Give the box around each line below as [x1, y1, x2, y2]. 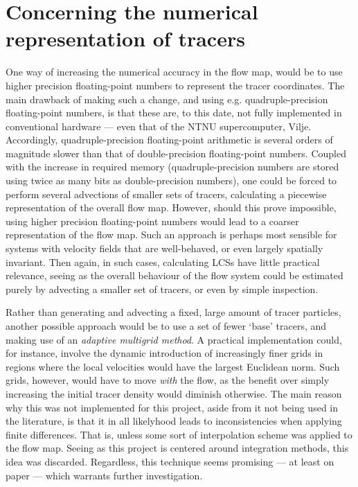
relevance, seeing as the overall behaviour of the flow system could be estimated [6, 268, 343, 283]
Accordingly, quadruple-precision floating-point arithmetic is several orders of [6, 132, 333, 147]
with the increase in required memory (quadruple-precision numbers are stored [6, 159, 339, 174]
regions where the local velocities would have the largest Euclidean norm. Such [6, 359, 340, 373]
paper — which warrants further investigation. [6, 468, 203, 482]
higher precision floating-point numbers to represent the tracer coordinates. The [6, 78, 345, 92]
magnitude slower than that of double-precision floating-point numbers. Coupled [6, 145, 346, 160]
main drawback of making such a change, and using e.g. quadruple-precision [6, 91, 328, 106]
